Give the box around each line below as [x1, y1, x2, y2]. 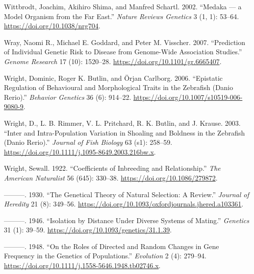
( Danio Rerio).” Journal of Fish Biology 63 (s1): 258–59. [4, 137, 173, 147]
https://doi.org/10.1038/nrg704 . [4, 21, 101, 31]
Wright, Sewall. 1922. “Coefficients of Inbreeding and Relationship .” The [4, 163, 221, 173]
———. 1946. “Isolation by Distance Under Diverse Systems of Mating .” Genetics [4, 215, 250, 225]
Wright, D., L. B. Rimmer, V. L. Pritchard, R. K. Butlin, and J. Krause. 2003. [4, 117, 241, 128]
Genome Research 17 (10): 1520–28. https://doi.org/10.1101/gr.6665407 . [4, 56, 222, 66]
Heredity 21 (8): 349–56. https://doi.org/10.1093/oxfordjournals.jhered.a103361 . [4, 199, 244, 209]
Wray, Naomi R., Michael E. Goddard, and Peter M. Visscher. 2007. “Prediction [4, 37, 246, 47]
